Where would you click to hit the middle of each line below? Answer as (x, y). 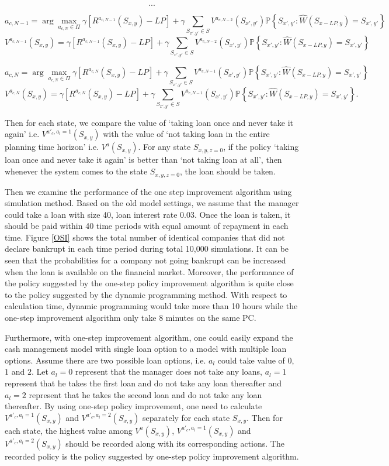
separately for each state (186, 417)
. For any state (164, 147)
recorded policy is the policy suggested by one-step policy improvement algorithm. (152, 456)
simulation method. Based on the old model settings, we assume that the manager (152, 203)
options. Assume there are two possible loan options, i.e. (105, 360)
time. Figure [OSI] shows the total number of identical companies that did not (145, 237)
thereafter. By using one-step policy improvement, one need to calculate (133, 406)
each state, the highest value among (69, 430)
